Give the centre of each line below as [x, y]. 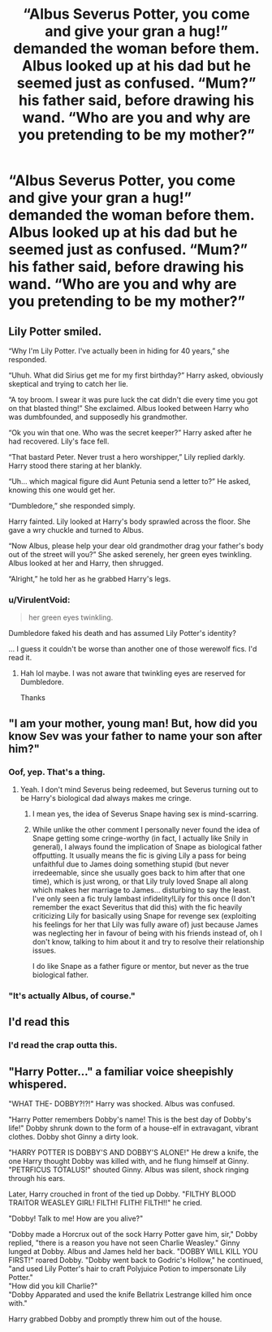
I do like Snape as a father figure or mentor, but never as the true [140, 966]
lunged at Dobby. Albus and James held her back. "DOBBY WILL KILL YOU [133, 1252]
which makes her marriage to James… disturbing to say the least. [142, 889]
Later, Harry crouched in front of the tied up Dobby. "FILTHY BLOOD [123, 1194]
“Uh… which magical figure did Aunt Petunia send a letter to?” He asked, [130, 481]
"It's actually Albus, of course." [72, 996]
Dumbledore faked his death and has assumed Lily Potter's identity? [123, 634]
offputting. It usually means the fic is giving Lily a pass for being [139, 855]
